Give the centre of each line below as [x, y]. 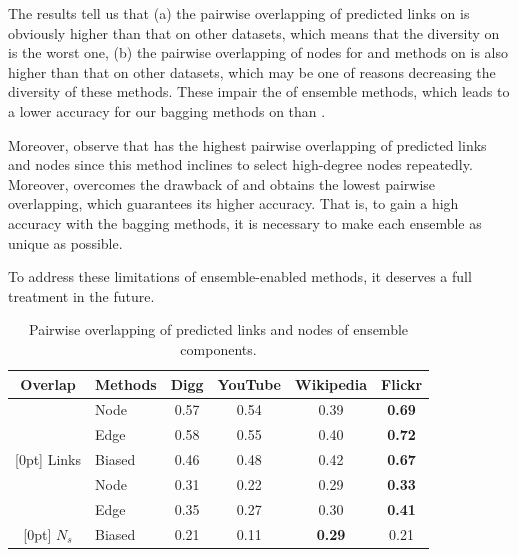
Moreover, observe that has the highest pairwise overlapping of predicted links [247, 144]
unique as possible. [65, 242]
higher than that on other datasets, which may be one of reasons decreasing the [252, 71]
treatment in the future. [81, 295]
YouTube [249, 383]
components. [218, 348]
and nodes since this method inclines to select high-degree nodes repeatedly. [240, 164]
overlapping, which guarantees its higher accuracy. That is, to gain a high [233, 203]
